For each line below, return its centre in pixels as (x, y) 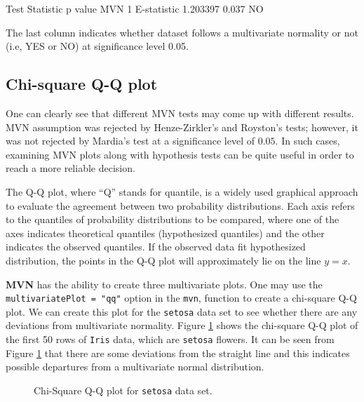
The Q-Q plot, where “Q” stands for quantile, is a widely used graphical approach (182, 191)
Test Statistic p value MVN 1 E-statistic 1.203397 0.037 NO (135, 8)
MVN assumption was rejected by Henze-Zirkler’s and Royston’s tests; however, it (182, 127)
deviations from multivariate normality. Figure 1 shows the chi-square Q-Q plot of (182, 325)
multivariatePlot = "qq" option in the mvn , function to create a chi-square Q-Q (181, 298)
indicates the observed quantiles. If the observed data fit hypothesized (156, 247)
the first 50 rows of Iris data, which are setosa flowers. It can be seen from (170, 339)
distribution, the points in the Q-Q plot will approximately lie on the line (163, 260)
